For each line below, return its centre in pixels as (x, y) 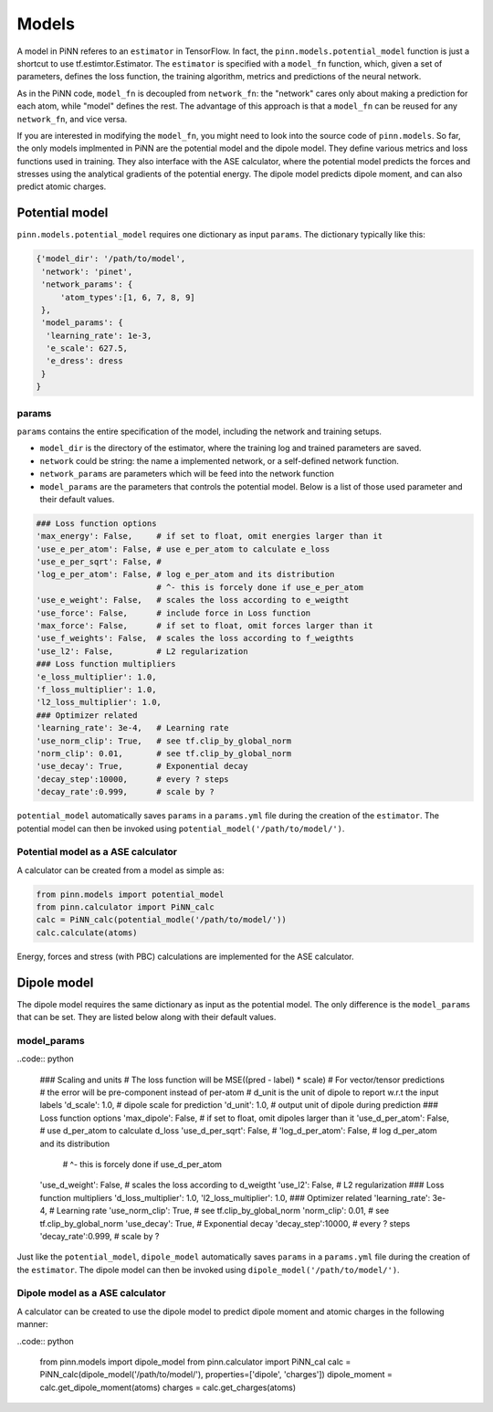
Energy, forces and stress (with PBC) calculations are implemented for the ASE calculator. (186, 956)
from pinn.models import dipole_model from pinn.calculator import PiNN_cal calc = (195, 1362)
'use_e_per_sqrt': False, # (99, 562)
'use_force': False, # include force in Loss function (173, 613)
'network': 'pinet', (87, 271)
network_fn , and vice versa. (72, 119)
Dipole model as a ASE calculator (91, 1293)
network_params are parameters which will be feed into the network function (187, 474)
